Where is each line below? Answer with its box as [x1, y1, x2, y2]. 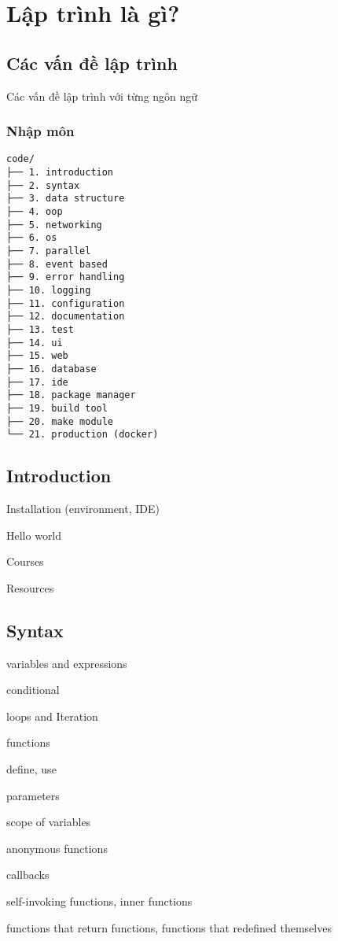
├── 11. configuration [6, 297, 125, 309]
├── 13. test [6, 323, 74, 335]
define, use [6, 760, 57, 777]
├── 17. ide [6, 376, 68, 388]
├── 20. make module [6, 415, 114, 427]
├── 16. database [6, 363, 97, 375]
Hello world [6, 526, 62, 543]
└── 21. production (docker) [6, 429, 159, 441]
